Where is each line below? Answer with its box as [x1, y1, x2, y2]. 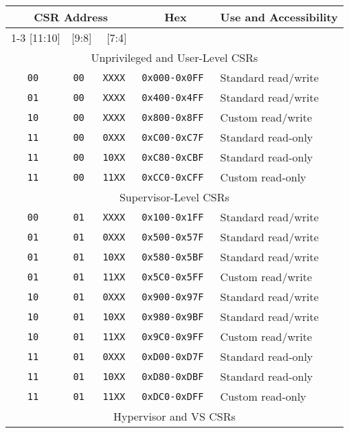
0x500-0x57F [142, 231, 204, 243]
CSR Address [34, 9, 109, 25]
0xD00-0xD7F [142, 351, 204, 362]
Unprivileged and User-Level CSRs [91, 49, 258, 65]
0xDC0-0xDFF [142, 390, 204, 402]
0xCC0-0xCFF [142, 171, 204, 183]
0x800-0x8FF [142, 111, 204, 123]
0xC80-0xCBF [142, 151, 204, 163]
